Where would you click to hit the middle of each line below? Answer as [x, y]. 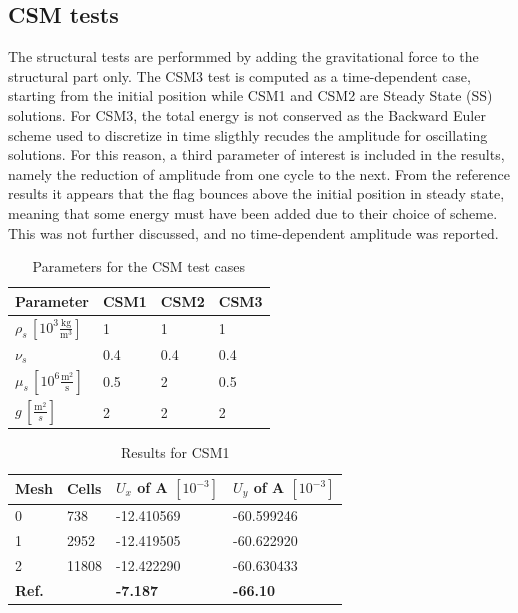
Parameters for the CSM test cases [139, 266]
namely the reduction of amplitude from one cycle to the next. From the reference [259, 173]
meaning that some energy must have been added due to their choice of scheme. [253, 212]
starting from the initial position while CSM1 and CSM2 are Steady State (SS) [250, 95]
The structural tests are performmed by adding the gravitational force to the [243, 56]
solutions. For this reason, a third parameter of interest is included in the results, [256, 154]
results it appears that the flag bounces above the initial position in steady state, [256, 193]
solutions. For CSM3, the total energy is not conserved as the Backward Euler [247, 114]
